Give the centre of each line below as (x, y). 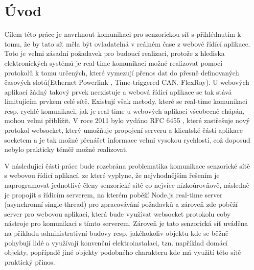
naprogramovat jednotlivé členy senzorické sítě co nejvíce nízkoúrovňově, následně (127, 185)
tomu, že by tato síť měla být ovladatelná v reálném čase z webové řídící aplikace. (127, 43)
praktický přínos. (30, 261)
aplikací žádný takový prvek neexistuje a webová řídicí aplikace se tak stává (118, 91)
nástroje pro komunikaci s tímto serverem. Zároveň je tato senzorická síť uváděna (126, 223)
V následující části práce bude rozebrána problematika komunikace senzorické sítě (127, 165)
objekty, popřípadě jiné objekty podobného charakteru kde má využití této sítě (123, 252)
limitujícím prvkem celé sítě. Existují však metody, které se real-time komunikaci (126, 101)
